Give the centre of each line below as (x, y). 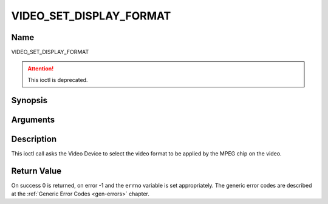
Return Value (36, 171)
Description (34, 139)
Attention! (41, 69)
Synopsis (29, 100)
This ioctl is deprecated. (58, 80)
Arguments (33, 119)
